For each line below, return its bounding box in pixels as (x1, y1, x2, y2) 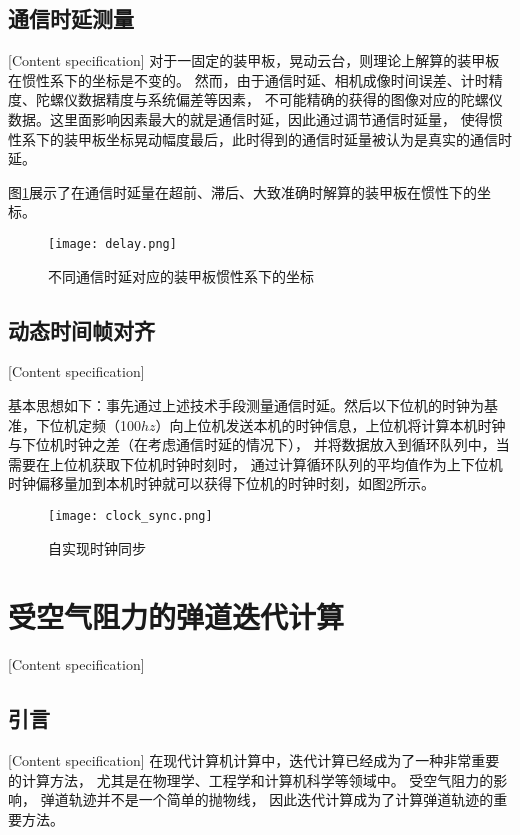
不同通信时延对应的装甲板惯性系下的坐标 (48, 265, 314, 286)
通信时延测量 (8, 3, 134, 34)
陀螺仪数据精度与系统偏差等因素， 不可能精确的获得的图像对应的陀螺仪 (35, 89, 503, 110)
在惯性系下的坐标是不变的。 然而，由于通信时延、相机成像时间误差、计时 (8, 69, 489, 90)
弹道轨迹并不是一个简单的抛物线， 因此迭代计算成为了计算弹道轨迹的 (40, 789, 494, 810)
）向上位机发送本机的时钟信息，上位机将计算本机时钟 (155, 414, 506, 435)
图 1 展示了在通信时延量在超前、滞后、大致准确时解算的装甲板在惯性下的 (8, 181, 477, 202)
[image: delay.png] (48, 236, 177, 251)
